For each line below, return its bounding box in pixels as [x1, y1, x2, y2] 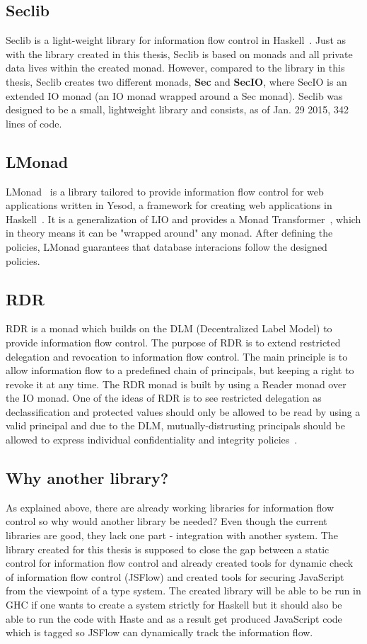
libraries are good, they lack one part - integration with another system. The [6, 528, 338, 543]
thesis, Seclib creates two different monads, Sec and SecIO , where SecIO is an [6, 74, 347, 89]
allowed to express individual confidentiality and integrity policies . [6, 432, 298, 447]
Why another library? [6, 467, 169, 489]
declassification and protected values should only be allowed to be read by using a [6, 404, 361, 419]
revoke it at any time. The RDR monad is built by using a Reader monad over [6, 376, 346, 391]
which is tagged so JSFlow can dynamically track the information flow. [6, 625, 313, 640]
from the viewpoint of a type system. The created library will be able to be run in [6, 583, 361, 598]
